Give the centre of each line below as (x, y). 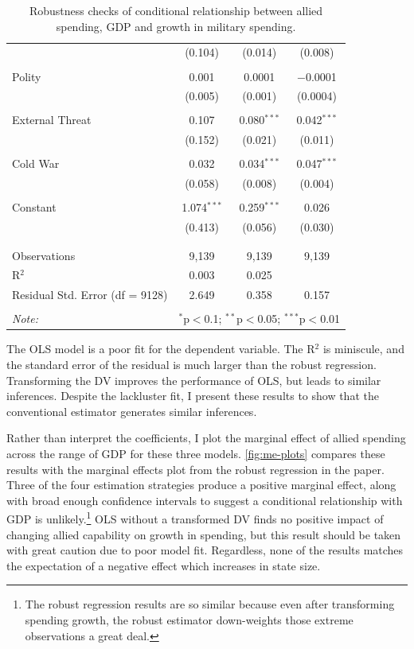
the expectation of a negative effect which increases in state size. (164, 565)
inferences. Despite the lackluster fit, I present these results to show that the (193, 396)
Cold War (36, 163)
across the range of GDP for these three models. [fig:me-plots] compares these (196, 453)
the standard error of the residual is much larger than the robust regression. (191, 364)
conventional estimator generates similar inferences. (132, 411)
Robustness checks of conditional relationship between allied (176, 10)
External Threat (52, 120)
